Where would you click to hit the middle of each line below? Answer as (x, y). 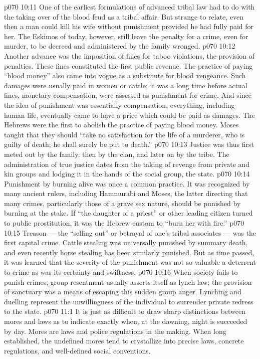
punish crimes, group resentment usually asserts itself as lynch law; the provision (128, 282)
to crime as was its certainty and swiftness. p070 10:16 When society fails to (121, 272)
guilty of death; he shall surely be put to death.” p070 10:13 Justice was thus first (129, 144)
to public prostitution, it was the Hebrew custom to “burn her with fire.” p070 (124, 223)
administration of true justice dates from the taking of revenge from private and (127, 164)
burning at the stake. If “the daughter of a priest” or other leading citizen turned (128, 213)
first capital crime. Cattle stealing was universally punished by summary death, (126, 242)
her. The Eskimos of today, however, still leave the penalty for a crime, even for (126, 36)
